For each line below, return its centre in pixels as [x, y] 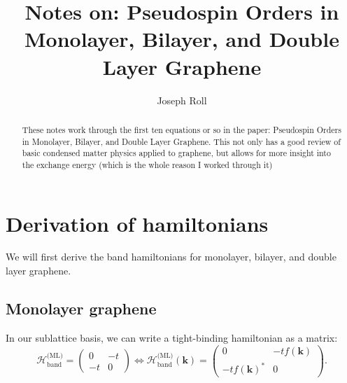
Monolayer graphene [81, 308]
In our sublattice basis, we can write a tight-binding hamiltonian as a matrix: [172, 337]
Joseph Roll [182, 100]
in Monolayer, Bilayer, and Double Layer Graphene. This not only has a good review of [181, 141]
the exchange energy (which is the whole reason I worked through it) [147, 164]
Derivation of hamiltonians [137, 223]
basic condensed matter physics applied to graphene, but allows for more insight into [176, 153]
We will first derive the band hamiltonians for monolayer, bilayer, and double [171, 257]
